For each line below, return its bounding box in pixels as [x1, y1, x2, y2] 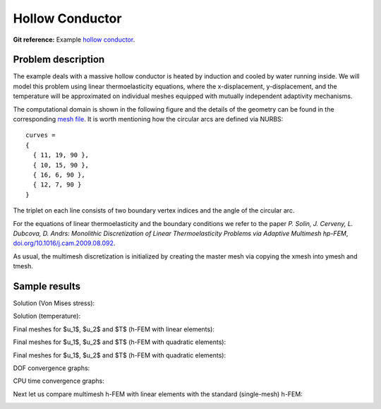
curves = [25, 131, 56, 139]
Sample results [13, 280, 81, 292]
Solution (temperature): [13, 312, 81, 321]
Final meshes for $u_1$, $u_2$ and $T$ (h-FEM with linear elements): [13, 325, 215, 333]
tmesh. [13, 262, 33, 271]
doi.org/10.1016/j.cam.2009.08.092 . [13, 239, 116, 247]
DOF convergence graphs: [13, 364, 90, 372]
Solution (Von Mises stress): [13, 299, 95, 307]
